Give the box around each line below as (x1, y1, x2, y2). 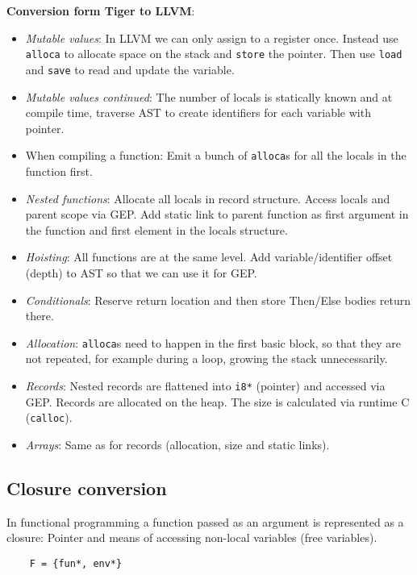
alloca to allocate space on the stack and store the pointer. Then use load (25, 45, 402, 62)
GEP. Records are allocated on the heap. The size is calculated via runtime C (25, 393, 410, 410)
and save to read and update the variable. (25, 60, 235, 77)
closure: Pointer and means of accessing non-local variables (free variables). (6, 529, 377, 546)
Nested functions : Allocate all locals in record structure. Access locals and (25, 190, 390, 206)
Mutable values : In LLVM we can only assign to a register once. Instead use (25, 29, 398, 46)
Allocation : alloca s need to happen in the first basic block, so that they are (25, 334, 402, 351)
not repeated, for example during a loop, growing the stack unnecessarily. (25, 350, 388, 367)
